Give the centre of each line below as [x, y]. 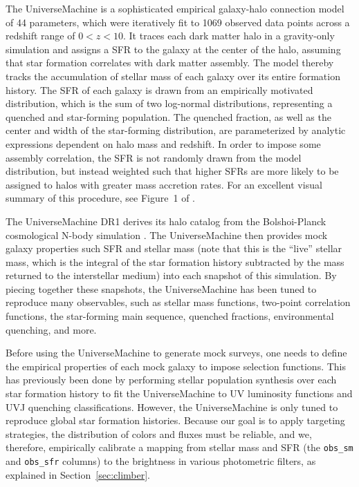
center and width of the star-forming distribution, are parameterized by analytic [176, 130]
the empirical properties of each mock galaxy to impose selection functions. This [176, 366]
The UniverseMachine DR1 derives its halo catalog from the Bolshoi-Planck [166, 221]
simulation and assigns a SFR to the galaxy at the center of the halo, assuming [173, 49]
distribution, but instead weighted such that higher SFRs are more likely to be [172, 171]
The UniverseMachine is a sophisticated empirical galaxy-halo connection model [175, 8]
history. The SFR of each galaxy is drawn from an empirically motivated [159, 89]
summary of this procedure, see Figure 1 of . [100, 198]
